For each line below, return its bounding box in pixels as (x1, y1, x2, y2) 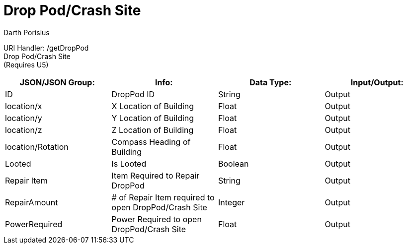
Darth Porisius (3, 28, 50, 37)
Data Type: (249, 77, 292, 87)
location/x (5, 101, 42, 111)
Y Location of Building (111, 113, 194, 123)
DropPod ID (111, 89, 155, 99)
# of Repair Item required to (111, 192, 215, 202)
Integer (218, 197, 245, 207)
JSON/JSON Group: (19, 77, 95, 87)
